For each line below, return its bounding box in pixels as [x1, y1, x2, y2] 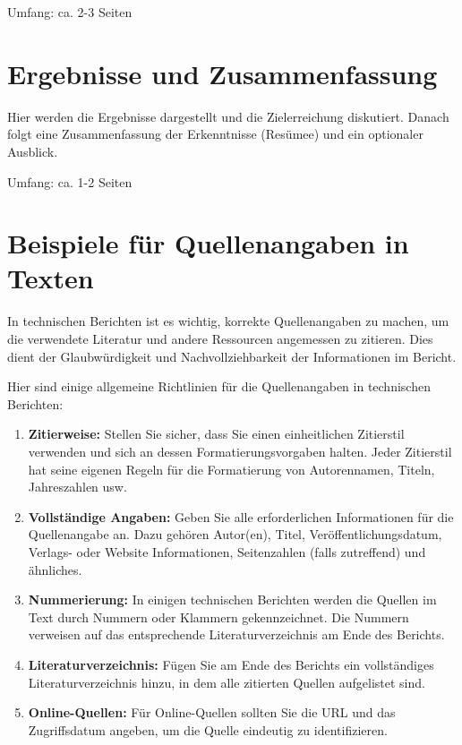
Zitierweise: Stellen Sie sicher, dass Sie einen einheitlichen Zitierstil [28, 424, 405, 443]
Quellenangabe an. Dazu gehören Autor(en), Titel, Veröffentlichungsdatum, [28, 525, 442, 544]
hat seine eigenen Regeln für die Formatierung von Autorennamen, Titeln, [28, 459, 435, 478]
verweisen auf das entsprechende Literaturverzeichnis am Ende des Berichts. [28, 625, 445, 644]
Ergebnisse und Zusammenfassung [7, 55, 438, 91]
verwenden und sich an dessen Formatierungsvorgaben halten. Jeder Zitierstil [28, 441, 452, 460]
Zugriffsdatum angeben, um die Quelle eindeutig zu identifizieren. [28, 720, 388, 739]
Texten [7, 260, 94, 296]
